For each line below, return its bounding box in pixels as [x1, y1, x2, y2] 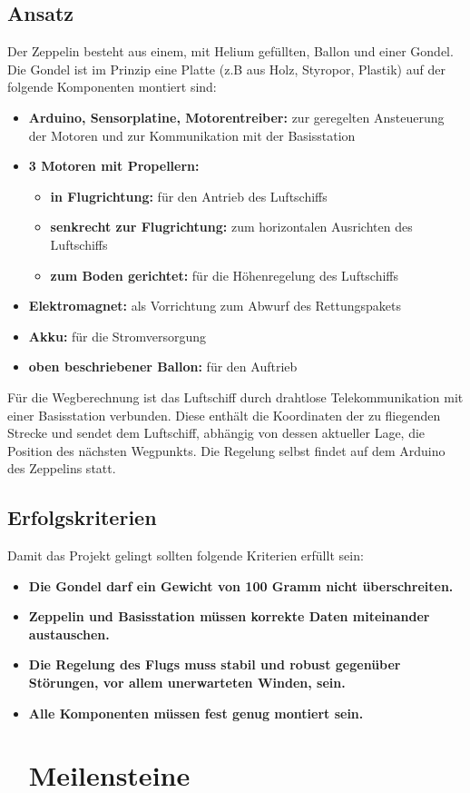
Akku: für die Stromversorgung [28, 326, 207, 345]
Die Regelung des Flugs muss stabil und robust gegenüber [28, 655, 401, 674]
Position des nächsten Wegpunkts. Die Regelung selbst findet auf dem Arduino [7, 441, 446, 460]
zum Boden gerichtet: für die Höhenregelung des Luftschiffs [50, 265, 399, 284]
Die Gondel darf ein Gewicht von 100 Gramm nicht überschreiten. [28, 576, 454, 595]
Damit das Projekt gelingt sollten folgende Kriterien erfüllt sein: [7, 546, 364, 565]
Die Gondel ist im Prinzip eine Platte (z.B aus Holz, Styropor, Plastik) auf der [7, 59, 446, 78]
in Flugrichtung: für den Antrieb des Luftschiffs [50, 186, 328, 205]
